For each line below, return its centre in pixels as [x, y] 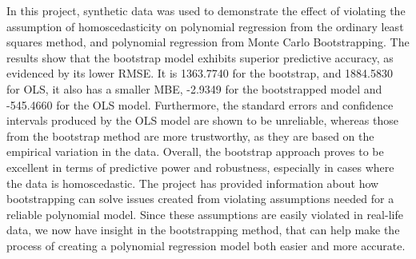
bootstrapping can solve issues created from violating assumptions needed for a [200, 199]
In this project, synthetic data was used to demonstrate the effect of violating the [206, 10]
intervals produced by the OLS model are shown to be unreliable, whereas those [202, 120]
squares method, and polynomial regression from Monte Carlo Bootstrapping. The [208, 42]
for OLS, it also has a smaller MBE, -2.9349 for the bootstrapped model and [194, 88]
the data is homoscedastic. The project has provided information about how [193, 183]
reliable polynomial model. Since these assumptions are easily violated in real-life [205, 214]
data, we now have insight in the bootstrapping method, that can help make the [203, 230]
